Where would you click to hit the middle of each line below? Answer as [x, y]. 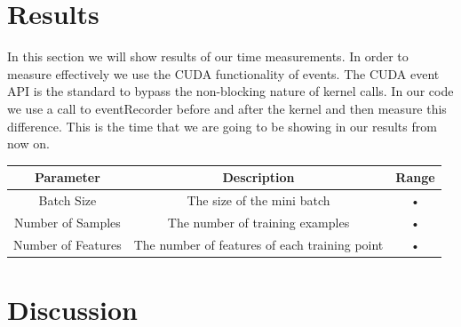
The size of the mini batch [258, 200]
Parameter [67, 177]
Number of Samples [67, 222]
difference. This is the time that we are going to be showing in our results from [222, 126]
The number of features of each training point [258, 244]
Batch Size [68, 200]
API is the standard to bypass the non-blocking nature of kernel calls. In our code [230, 91]
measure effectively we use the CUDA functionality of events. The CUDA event [223, 73]
